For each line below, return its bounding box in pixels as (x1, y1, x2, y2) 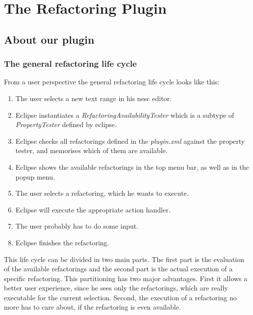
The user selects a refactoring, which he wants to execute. (15, 188, 189, 198)
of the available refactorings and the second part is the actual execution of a (4, 263, 233, 274)
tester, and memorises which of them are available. (15, 145, 168, 156)
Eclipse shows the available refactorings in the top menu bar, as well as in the (15, 161, 249, 172)
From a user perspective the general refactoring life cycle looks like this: (4, 77, 220, 87)
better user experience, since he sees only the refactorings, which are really (4, 283, 228, 293)
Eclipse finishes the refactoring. (15, 237, 109, 247)
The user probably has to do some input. (15, 221, 139, 231)
